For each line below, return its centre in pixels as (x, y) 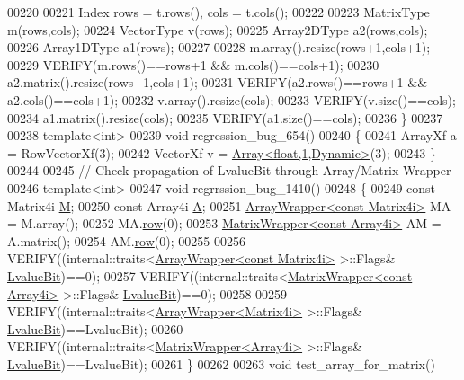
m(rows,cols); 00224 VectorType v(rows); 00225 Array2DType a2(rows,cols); (218, 29)
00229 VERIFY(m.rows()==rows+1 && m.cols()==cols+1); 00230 (193, 64)
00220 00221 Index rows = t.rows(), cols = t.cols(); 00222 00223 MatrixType (219, 12)
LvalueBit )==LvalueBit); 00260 (95, 328)
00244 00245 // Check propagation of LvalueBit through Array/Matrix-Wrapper (229, 170)
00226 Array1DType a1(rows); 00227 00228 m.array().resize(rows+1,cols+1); (219, 47)
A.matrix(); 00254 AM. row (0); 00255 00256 (126, 240)
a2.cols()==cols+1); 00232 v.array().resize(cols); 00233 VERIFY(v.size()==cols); (232, 99)
